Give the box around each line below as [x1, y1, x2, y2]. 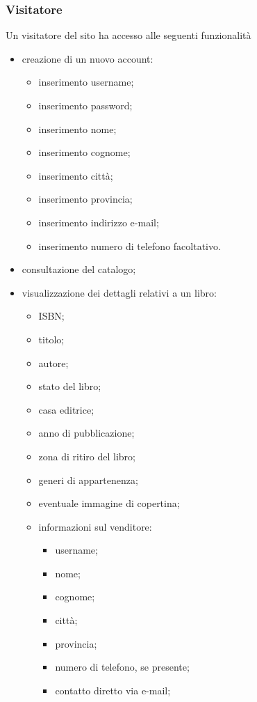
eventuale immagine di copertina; [38, 496, 180, 510]
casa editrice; [38, 402, 94, 416]
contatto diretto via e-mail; [55, 682, 171, 697]
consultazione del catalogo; [22, 262, 136, 276]
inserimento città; [38, 168, 113, 182]
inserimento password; [38, 98, 133, 112]
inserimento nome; [38, 121, 117, 136]
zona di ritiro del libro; [38, 448, 135, 463]
